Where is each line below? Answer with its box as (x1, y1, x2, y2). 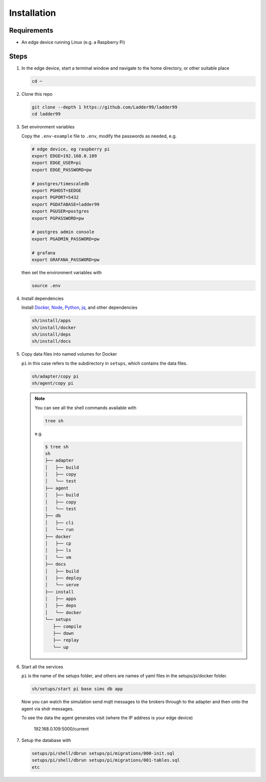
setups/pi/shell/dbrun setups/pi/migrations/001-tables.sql (32, 757, 180, 763)
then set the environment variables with (21, 269, 102, 275)
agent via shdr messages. (21, 705, 74, 711)
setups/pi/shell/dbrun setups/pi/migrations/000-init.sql (32, 750, 175, 756)
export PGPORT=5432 (32, 195, 79, 200)
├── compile (52, 623, 82, 629)
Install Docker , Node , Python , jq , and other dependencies (21, 304, 138, 311)
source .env (32, 283, 61, 288)
